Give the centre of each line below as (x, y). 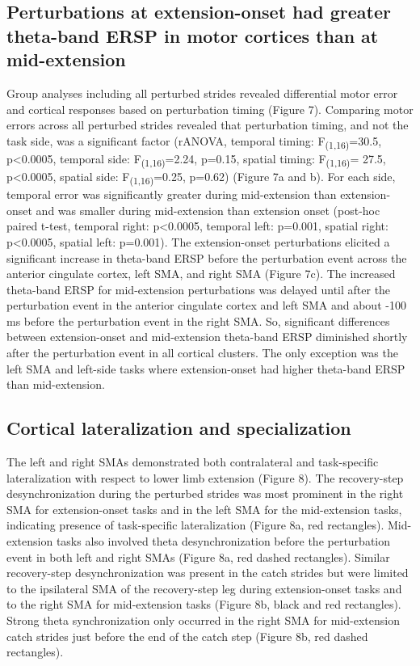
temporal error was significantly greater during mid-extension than (172, 194)
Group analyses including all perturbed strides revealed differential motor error (202, 93)
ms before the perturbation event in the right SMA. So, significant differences (198, 320)
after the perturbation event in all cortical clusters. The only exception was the (202, 353)
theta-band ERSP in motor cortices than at (193, 35)
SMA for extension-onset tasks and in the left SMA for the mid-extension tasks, (204, 509)
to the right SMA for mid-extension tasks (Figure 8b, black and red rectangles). (204, 604)
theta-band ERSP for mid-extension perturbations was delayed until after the (199, 289)
